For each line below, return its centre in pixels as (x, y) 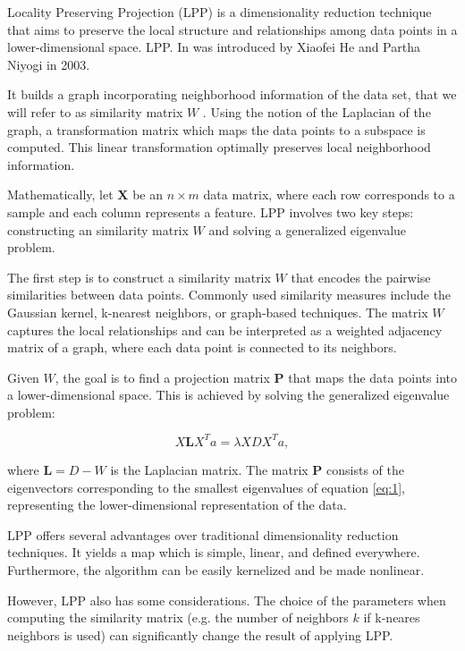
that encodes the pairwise (361, 277)
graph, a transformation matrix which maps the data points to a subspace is (216, 129)
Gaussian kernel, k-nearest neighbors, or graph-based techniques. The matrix (218, 312)
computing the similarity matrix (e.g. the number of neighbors (178, 617)
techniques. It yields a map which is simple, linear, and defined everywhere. (214, 552)
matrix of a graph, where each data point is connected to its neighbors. (202, 347)
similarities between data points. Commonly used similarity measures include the (229, 295)
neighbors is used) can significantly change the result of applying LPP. (200, 634)
